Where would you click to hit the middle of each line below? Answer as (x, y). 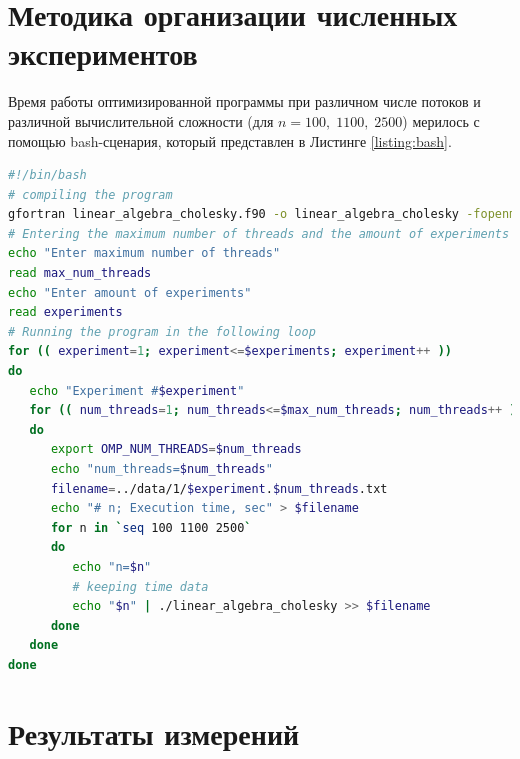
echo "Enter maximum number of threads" (144, 253)
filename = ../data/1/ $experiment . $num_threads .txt (219, 488)
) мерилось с (441, 120)
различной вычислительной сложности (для (141, 120)
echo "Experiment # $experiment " (137, 390)
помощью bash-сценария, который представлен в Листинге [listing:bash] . (230, 140)
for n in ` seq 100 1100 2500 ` (151, 527)
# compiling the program (90, 194)
